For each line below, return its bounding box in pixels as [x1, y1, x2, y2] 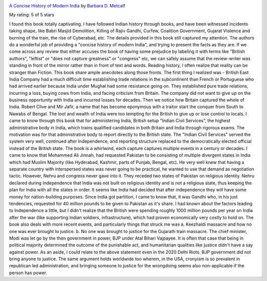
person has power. [9, 270, 47, 276]
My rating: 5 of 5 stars [9, 12, 54, 18]
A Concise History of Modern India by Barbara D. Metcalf [9, 3, 126, 8]
